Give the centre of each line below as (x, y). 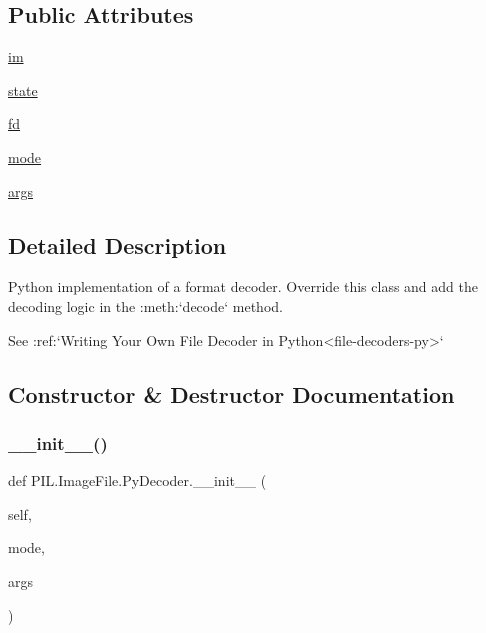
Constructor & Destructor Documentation (231, 393)
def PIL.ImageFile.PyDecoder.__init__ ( (137, 480)
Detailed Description (117, 244)
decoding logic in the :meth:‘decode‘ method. (145, 305)
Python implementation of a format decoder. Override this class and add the (243, 286)
